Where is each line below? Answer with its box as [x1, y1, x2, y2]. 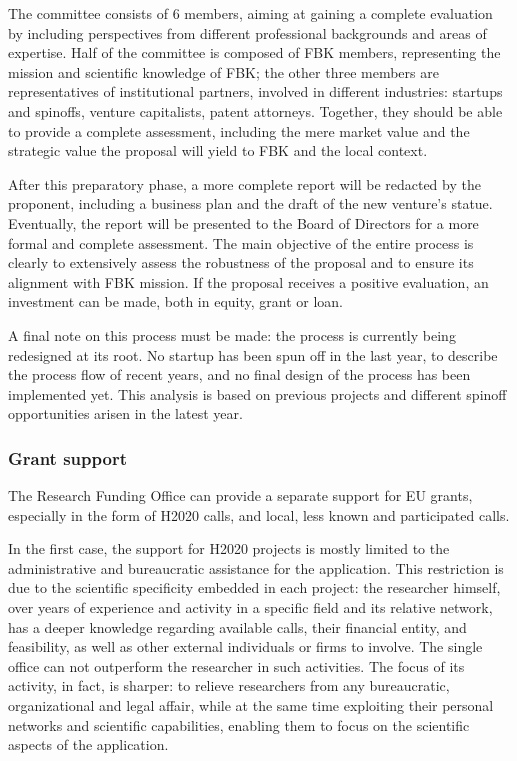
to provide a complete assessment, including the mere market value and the [8, 120, 470, 141]
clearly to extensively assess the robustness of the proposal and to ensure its [8, 252, 474, 273]
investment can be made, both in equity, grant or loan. [8, 291, 344, 312]
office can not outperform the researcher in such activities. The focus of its [8, 655, 465, 676]
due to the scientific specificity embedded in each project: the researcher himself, [8, 577, 501, 598]
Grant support [8, 445, 127, 470]
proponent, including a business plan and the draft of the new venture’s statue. [8, 193, 493, 214]
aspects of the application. [8, 734, 169, 755]
